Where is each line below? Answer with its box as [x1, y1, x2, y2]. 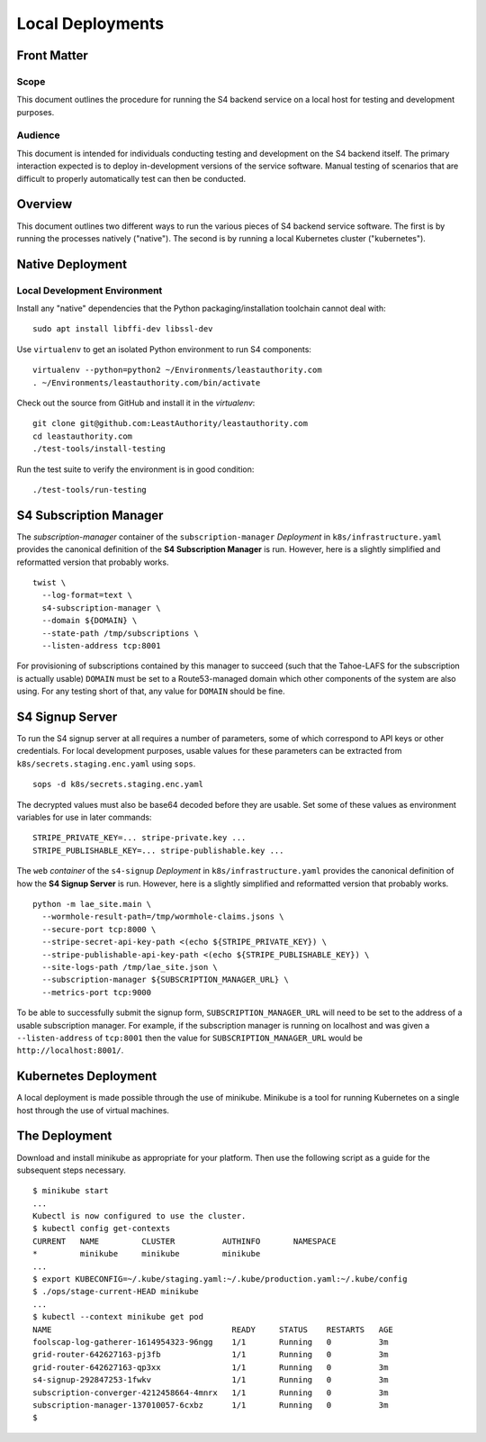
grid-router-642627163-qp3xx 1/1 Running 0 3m [32, 1362, 389, 1373]
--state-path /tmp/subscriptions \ [41, 628, 200, 639]
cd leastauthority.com [32, 431, 133, 441]
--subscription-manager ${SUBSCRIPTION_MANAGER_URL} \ [41, 975, 290, 985]
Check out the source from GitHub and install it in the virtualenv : [16, 397, 256, 409]
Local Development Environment [16, 284, 163, 296]
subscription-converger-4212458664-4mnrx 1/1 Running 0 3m [32, 1387, 389, 1398]
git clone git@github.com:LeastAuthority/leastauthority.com [32, 419, 308, 429]
